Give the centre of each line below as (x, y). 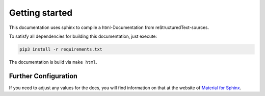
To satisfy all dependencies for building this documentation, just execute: (83, 36)
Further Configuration (43, 76)
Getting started (41, 13)
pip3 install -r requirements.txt (61, 49)
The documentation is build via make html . (53, 62)
